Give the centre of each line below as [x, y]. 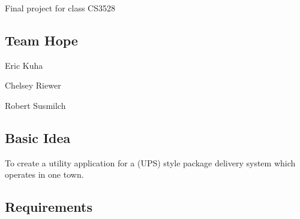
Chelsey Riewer [33, 85]
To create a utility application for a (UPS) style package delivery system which [150, 162]
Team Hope [41, 40]
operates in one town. [44, 174]
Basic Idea [38, 137]
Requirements [49, 207]
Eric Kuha [24, 65]
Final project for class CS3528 [60, 8]
